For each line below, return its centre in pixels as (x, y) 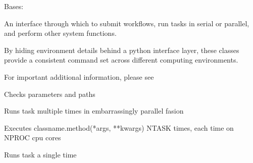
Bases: (14, 6)
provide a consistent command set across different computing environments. (121, 60)
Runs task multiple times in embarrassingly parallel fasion (94, 111)
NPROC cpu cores (33, 138)
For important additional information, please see (79, 76)
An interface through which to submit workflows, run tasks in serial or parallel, (127, 23)
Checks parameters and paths (50, 94)
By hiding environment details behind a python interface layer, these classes (122, 50)
